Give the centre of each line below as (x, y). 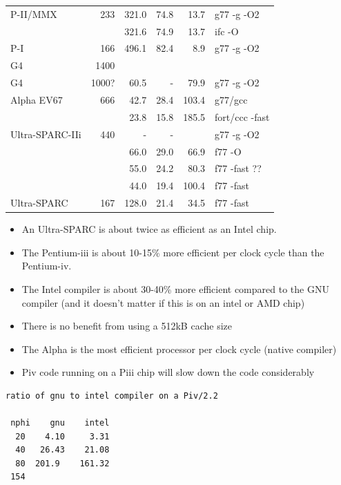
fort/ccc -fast (242, 116)
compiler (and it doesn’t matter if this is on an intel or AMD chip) (163, 302)
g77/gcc (231, 99)
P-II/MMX (34, 13)
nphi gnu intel (60, 423)
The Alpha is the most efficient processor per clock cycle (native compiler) (179, 349)
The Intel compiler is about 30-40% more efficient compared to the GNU (175, 288)
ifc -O (227, 31)
